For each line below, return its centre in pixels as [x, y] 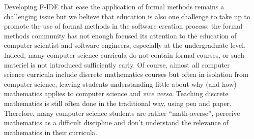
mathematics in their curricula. [51, 132]
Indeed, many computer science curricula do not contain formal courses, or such [124, 54]
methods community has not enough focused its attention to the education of [120, 35]
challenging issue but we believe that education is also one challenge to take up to [127, 16]
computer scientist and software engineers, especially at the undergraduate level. [125, 45]
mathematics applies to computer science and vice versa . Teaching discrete [116, 93]
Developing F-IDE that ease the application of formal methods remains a [114, 6]
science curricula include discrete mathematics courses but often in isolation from [126, 74]
